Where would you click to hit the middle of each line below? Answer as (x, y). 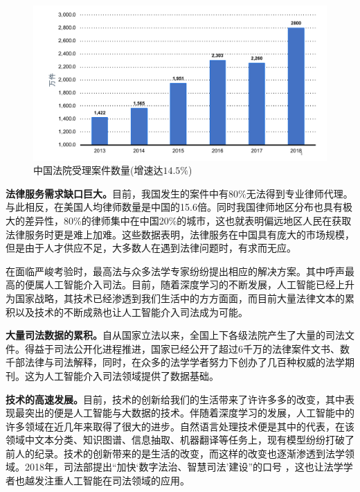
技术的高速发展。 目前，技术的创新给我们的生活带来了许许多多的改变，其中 (175, 399)
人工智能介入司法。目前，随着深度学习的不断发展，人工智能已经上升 (199, 284)
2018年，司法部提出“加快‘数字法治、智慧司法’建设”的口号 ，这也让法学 (184, 467)
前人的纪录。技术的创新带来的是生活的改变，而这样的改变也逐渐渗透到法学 (175, 453)
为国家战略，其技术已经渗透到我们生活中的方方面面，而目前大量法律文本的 (175, 298)
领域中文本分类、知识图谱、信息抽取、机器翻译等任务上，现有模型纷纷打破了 (180, 440)
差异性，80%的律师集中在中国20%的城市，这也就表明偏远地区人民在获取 (188, 220)
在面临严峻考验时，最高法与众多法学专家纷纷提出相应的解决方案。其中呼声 (175, 271)
